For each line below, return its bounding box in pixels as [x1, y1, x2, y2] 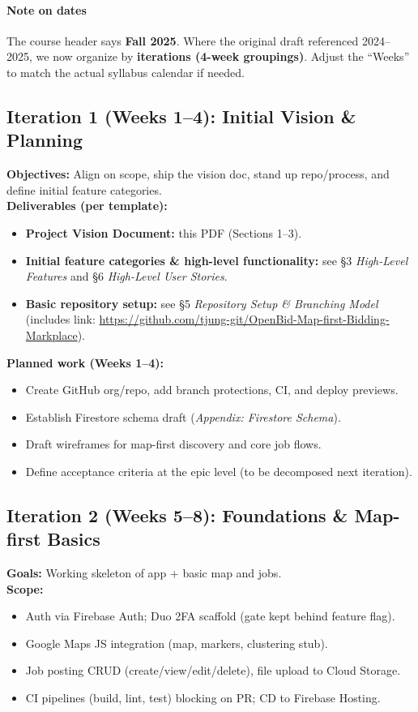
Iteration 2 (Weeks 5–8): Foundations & [6, 502, 348, 527]
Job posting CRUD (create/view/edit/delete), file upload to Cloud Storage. [25, 662, 401, 679]
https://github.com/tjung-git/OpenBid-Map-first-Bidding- [99, 311, 390, 328]
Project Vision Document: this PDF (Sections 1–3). [25, 224, 302, 241]
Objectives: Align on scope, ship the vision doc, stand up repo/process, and [6, 165, 390, 182]
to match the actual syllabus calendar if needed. [6, 63, 245, 80]
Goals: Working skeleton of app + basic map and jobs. [6, 564, 282, 581]
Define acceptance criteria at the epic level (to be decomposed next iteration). [25, 462, 412, 479]
